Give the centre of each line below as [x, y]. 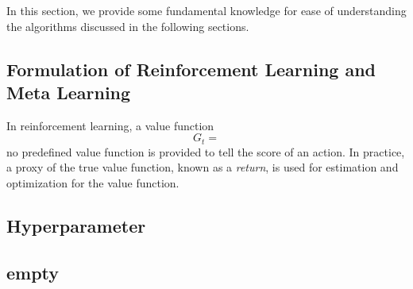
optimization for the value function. [93, 183]
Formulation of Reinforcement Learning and [191, 69]
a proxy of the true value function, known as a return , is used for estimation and [203, 167]
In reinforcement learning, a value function [110, 125]
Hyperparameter [76, 225]
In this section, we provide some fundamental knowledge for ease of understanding [206, 10]
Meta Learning [69, 92]
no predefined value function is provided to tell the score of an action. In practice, [206, 151]
